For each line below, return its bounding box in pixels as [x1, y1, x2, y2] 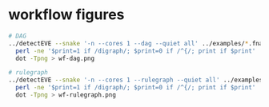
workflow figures [8, 6, 125, 24]
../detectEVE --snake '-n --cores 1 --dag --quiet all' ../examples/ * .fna [8, 39, 263, 47]
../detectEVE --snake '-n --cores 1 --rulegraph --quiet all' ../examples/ [8, 76, 267, 85]
